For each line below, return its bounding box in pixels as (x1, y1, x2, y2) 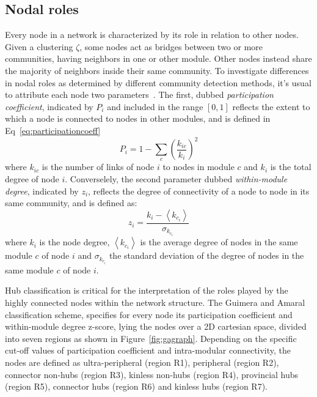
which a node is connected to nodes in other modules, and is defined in (5, 112, 271, 125)
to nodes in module (162, 160, 235, 173)
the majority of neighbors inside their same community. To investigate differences (5, 64, 309, 76)
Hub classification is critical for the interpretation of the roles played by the (5, 284, 288, 297)
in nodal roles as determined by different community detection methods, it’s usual (5, 76, 312, 89)
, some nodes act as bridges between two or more (79, 40, 263, 53)
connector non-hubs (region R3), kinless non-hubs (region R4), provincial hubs (5, 368, 299, 380)
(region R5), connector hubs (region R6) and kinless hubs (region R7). (5, 380, 268, 393)
